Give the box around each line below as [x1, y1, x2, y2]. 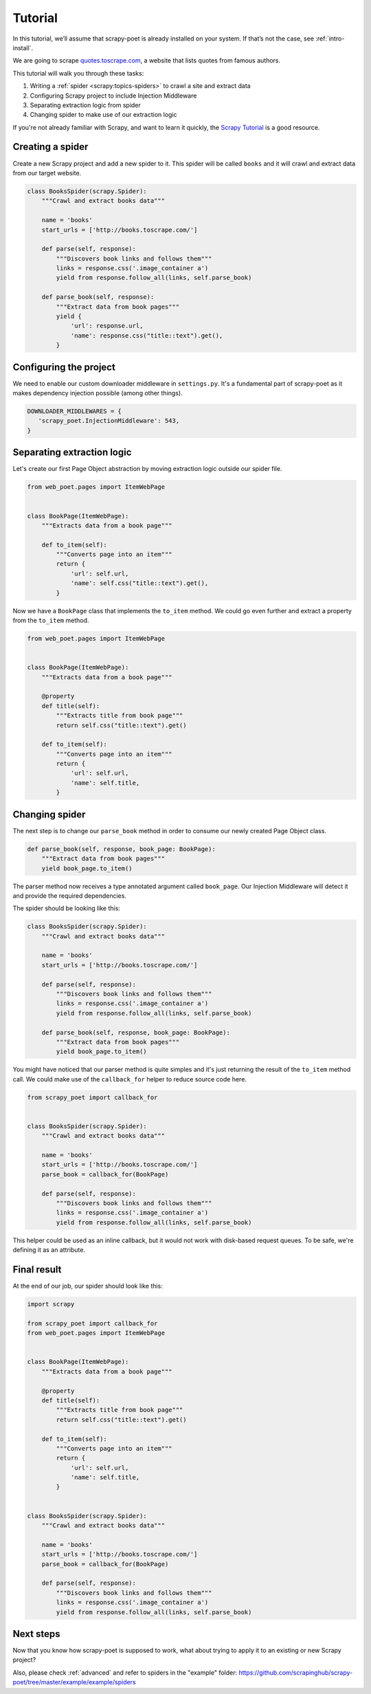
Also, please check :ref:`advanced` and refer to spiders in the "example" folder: [12, 1668, 237, 1677]
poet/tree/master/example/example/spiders [12, 1678, 137, 1686]
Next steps [12, 1628, 60, 1640]
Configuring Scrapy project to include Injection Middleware [30, 91, 197, 100]
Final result [12, 1264, 62, 1275]
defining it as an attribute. [12, 1246, 86, 1254]
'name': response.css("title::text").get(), [70, 331, 223, 340]
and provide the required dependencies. [12, 891, 127, 900]
